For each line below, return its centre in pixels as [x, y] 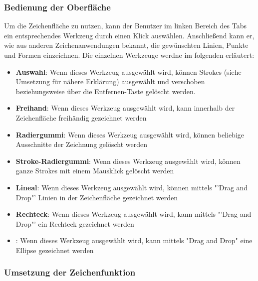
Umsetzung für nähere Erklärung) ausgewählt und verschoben [110, 81]
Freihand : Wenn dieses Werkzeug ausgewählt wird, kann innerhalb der [125, 108]
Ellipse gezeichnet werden [55, 250]
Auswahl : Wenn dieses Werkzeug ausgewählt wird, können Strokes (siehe [129, 71]
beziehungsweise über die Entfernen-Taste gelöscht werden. [106, 91]
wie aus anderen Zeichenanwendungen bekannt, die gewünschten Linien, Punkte [126, 45]
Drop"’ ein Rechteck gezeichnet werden [75, 223]
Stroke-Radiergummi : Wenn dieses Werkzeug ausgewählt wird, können [128, 161]
